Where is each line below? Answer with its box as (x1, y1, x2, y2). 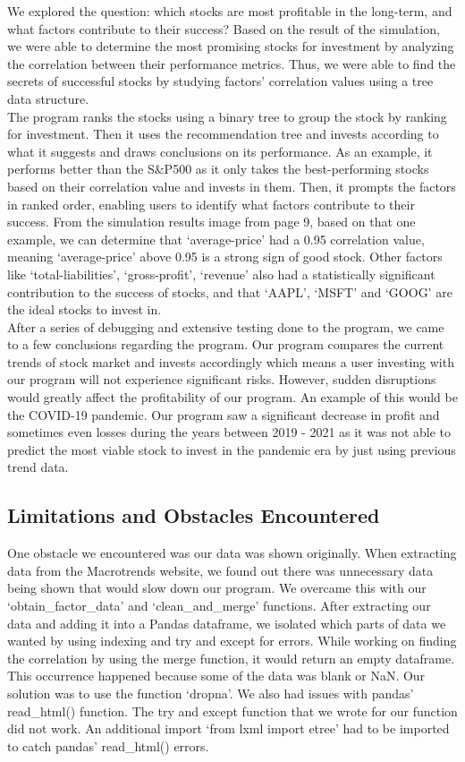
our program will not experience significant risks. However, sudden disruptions (7, 370, 436, 389)
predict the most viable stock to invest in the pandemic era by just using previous (7, 440, 456, 458)
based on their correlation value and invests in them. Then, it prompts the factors (7, 176, 456, 195)
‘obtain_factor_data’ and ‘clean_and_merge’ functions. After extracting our (7, 596, 431, 615)
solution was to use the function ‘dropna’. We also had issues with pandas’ (7, 683, 414, 702)
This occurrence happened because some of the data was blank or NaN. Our (7, 666, 426, 685)
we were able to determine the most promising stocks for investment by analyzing (7, 37, 454, 56)
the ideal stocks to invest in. (7, 300, 162, 319)
